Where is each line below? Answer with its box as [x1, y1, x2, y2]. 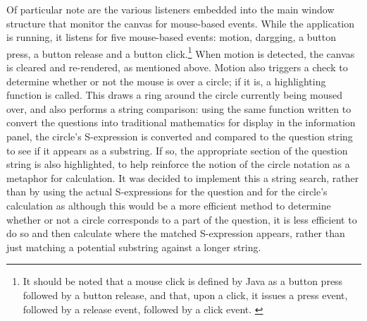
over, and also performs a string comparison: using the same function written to [6, 101, 352, 116]
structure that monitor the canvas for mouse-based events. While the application [6, 16, 355, 30]
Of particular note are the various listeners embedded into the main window [6, 2, 335, 16]
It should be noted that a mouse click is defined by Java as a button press [23, 274, 343, 289]
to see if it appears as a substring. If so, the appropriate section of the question [6, 143, 348, 157]
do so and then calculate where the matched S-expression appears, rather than [6, 226, 345, 241]
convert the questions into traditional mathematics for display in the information [6, 115, 356, 130]
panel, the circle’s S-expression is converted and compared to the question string [6, 129, 353, 143]
